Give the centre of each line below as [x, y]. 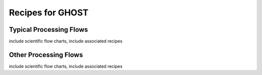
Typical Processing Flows [49, 30]
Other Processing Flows [46, 55]
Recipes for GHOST [49, 12]
